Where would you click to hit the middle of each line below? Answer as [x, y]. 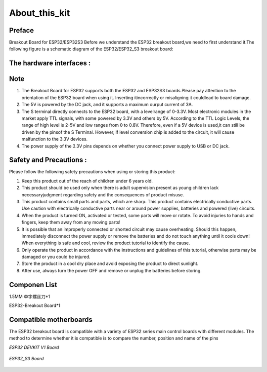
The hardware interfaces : [50, 63]
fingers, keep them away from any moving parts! [71, 223]
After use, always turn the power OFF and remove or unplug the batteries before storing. [112, 270]
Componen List [33, 284]
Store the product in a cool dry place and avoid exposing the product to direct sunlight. [110, 263]
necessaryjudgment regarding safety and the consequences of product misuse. [103, 194]
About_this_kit [40, 13]
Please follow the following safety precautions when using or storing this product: [92, 172]
